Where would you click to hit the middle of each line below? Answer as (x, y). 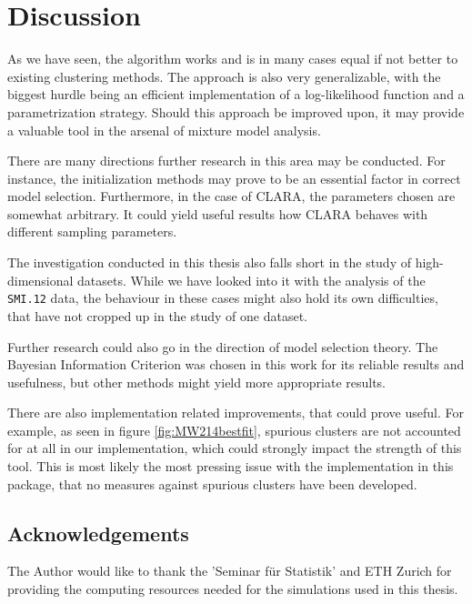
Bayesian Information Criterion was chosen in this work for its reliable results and (236, 364)
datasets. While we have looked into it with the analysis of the (251, 280)
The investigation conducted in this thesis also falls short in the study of (209, 262)
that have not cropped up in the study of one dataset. (157, 315)
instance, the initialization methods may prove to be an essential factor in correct (234, 178)
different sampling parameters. (92, 232)
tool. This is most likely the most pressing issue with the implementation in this (231, 466)
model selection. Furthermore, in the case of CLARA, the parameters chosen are (231, 196)
